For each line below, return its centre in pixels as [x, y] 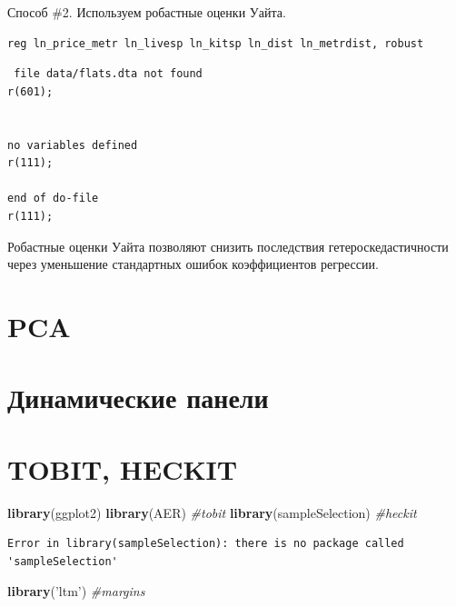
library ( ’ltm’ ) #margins [76, 591]
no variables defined [73, 145]
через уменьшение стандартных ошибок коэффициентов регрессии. [193, 264]
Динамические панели [138, 398]
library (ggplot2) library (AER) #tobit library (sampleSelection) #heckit [212, 512]
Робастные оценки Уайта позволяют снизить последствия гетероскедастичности [228, 246]
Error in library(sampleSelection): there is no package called [206, 544]
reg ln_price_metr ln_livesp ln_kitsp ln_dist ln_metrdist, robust [216, 43]
